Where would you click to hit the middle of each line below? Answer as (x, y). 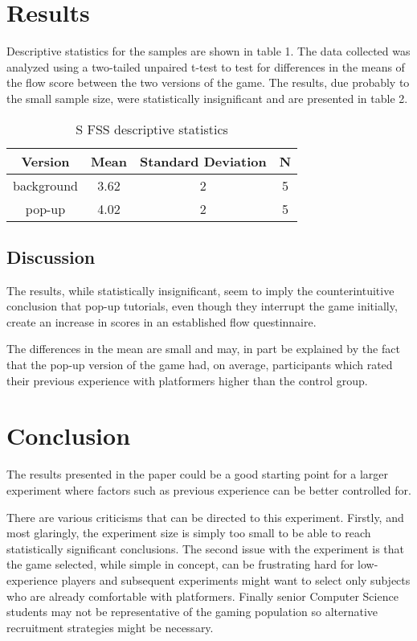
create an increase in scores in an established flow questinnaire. (161, 321)
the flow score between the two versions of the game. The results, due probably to (208, 82)
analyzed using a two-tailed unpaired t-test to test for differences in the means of (206, 66)
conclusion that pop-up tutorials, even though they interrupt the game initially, (202, 306)
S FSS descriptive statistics (152, 129)
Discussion (51, 256)
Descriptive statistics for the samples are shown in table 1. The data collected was (208, 51)
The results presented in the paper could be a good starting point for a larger (198, 474)
